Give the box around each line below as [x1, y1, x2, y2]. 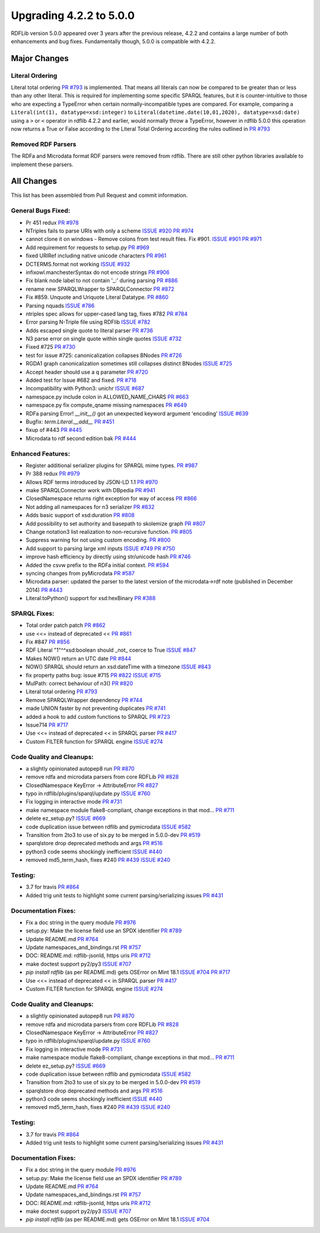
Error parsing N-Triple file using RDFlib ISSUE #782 [25, 318, 151, 326]
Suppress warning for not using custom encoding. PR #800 [25, 537, 171, 544]
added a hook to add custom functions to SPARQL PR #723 [25, 713, 171, 720]
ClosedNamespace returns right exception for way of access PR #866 [25, 495, 197, 502]
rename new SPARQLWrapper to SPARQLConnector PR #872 [25, 285, 175, 292]
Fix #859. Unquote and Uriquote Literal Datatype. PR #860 [25, 294, 169, 301]
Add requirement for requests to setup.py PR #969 [25, 244, 150, 251]
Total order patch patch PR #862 [25, 622, 106, 629]
